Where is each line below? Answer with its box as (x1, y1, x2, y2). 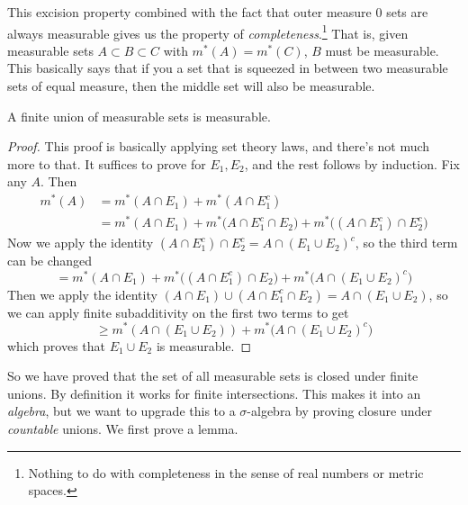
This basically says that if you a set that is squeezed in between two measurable (7, 59, 448, 77)
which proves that (7, 336, 106, 355)
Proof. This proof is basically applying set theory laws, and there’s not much (7, 137, 430, 156)
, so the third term (355, 233, 458, 252)
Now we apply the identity (7, 233, 154, 252)
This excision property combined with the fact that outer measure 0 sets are (7, 3, 428, 21)
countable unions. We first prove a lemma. (7, 419, 238, 437)
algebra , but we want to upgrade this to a (7, 401, 236, 420)
